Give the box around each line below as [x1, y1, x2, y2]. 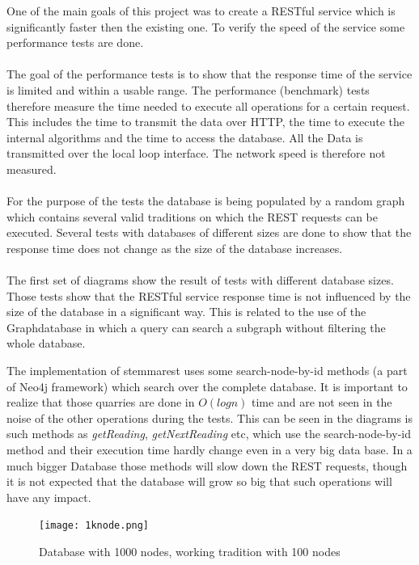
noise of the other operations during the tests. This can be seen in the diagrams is [6, 409, 413, 426]
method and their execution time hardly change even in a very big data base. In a [6, 441, 413, 458]
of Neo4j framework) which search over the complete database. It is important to [6, 377, 408, 394]
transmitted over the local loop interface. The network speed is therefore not [6, 145, 386, 162]
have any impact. [6, 488, 91, 505]
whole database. [6, 335, 86, 352]
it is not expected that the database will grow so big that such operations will [6, 473, 392, 490]
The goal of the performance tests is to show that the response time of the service [6, 65, 413, 82]
